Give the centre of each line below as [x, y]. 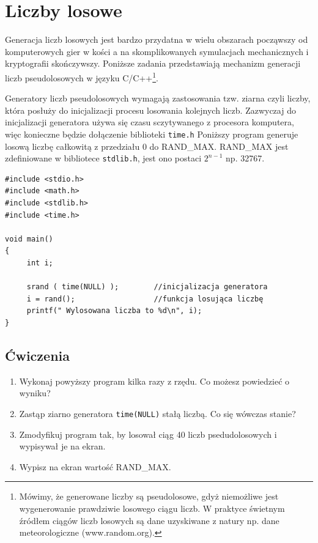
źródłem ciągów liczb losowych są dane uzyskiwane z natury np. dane [149, 520]
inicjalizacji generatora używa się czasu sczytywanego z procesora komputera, [150, 122]
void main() [29, 239]
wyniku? [35, 393]
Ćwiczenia [37, 355]
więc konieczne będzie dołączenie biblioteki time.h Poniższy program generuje [152, 134]
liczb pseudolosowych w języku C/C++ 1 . [82, 76]
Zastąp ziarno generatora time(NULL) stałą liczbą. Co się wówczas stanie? [157, 413]
